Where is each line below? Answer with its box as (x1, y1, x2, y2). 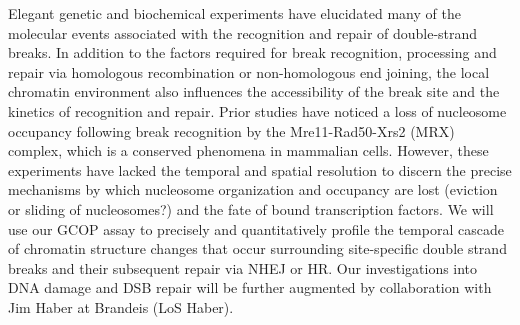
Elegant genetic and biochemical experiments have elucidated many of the (8, 3, 461, 23)
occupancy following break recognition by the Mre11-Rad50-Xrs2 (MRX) (8, 120, 455, 141)
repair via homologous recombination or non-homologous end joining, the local (8, 61, 490, 82)
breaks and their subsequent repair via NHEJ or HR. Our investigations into (8, 257, 478, 278)
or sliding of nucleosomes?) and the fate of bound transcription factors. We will (8, 198, 494, 219)
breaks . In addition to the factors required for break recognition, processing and (8, 42, 497, 63)
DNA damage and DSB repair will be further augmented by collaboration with (8, 277, 492, 298)
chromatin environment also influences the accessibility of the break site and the (8, 81, 500, 102)
